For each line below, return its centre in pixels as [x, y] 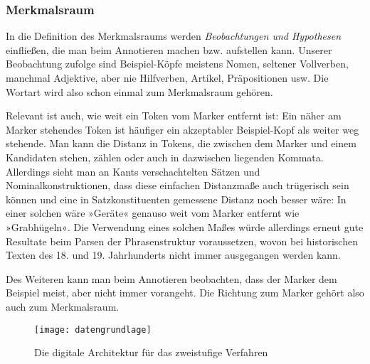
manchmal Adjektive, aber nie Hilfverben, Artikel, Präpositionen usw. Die [167, 77]
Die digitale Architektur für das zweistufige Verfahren [151, 352]
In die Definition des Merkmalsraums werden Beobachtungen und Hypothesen [174, 36]
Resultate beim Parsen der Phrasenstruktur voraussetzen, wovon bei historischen [182, 241]
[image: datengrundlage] [93, 330]
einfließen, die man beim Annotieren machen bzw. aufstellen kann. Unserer [169, 49]
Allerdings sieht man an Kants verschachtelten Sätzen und [133, 171]
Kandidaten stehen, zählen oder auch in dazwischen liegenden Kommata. [165, 157]
